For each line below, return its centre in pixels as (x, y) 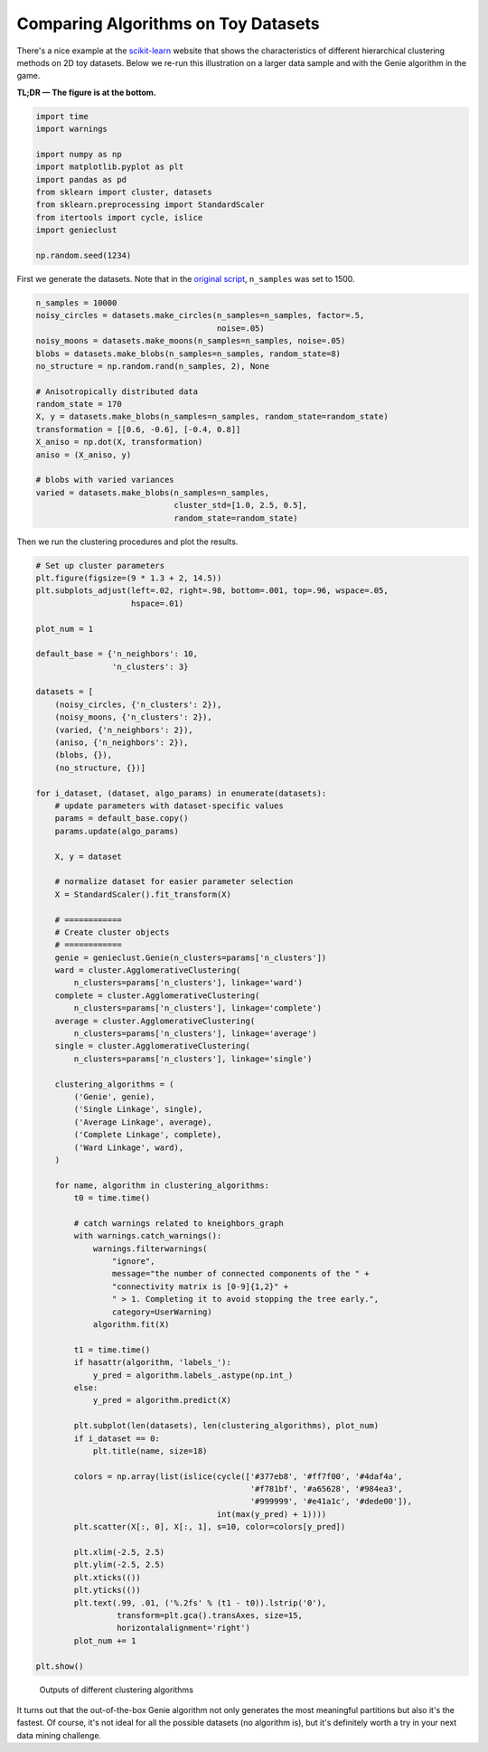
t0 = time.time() (112, 1198)
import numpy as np (79, 154)
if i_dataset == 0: (117, 1438)
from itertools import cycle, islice (119, 217)
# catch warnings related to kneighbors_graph (178, 1223)
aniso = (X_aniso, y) (84, 455)
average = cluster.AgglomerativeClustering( (155, 1021)
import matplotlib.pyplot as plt (110, 167)
